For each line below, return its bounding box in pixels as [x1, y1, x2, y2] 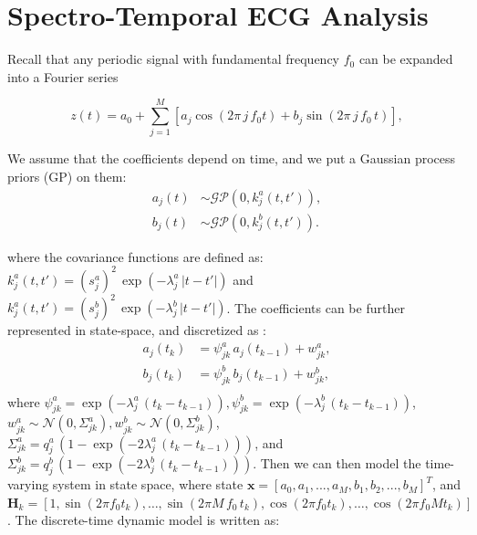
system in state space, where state [52, 475, 244, 494]
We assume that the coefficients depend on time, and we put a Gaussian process [7, 149, 456, 168]
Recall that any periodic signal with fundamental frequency [7, 49, 339, 68]
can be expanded [358, 49, 453, 68]
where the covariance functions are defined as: [7, 247, 264, 266]
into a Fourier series [7, 67, 119, 86]
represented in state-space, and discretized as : [7, 320, 266, 340]
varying [7, 475, 49, 494]
